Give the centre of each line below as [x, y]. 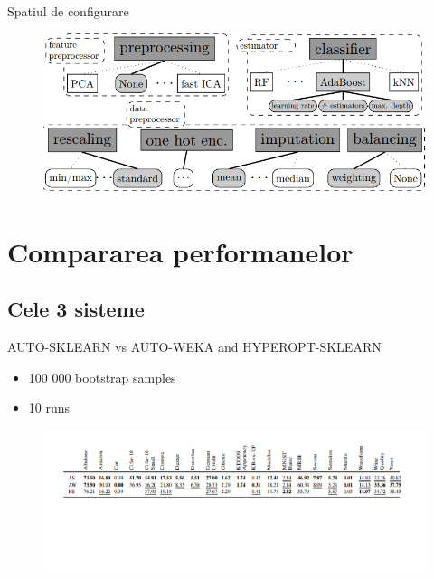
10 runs [49, 408]
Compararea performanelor [180, 251]
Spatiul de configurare [68, 11]
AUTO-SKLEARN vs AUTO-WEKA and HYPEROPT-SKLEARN [194, 347]
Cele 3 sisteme [76, 309]
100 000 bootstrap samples [102, 377]
